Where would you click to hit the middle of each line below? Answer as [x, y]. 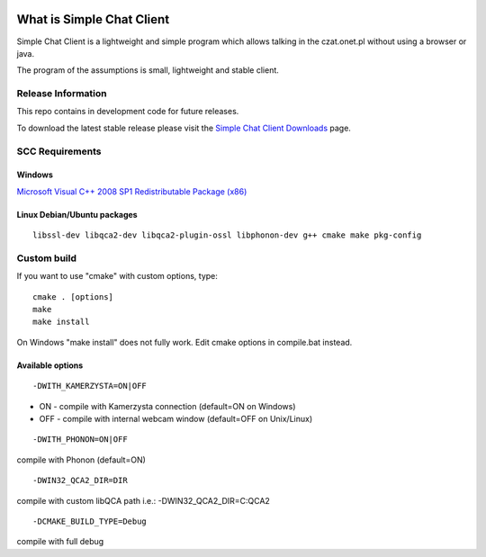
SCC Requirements [59, 151]
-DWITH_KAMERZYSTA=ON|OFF [90, 386]
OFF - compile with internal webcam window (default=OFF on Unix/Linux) [176, 419]
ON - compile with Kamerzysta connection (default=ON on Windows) [167, 406]
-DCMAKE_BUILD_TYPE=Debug [90, 521]
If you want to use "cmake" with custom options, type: [117, 276]
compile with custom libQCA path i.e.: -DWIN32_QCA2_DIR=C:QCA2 [143, 500]
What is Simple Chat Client [93, 19]
